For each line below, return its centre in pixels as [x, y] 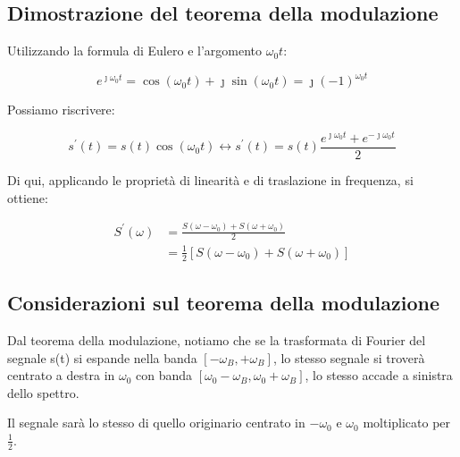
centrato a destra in [61, 375]
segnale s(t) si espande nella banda [102, 357]
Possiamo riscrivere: [61, 110]
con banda [164, 375]
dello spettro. [43, 392]
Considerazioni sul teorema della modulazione [223, 303]
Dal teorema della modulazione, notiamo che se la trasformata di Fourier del [217, 339]
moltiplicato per [407, 423]
